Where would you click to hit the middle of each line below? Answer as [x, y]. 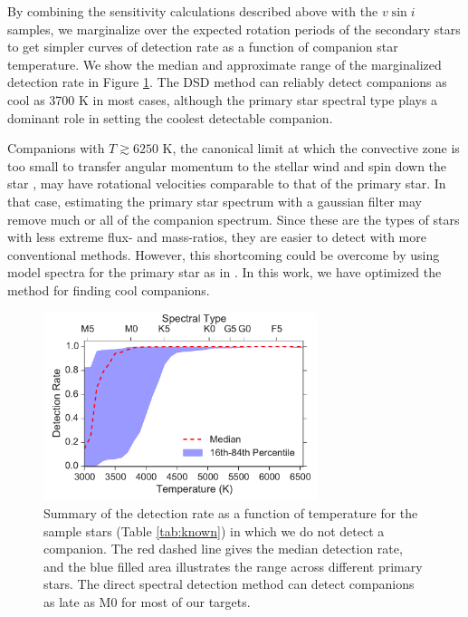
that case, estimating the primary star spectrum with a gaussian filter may [215, 201]
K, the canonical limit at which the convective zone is [311, 148]
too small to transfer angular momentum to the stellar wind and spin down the [227, 165]
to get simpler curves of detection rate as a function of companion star [203, 47]
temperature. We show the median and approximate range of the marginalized [224, 64]
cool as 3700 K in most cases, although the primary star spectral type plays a [223, 99]
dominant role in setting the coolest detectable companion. [170, 117]
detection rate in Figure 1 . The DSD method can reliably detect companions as [227, 82]
